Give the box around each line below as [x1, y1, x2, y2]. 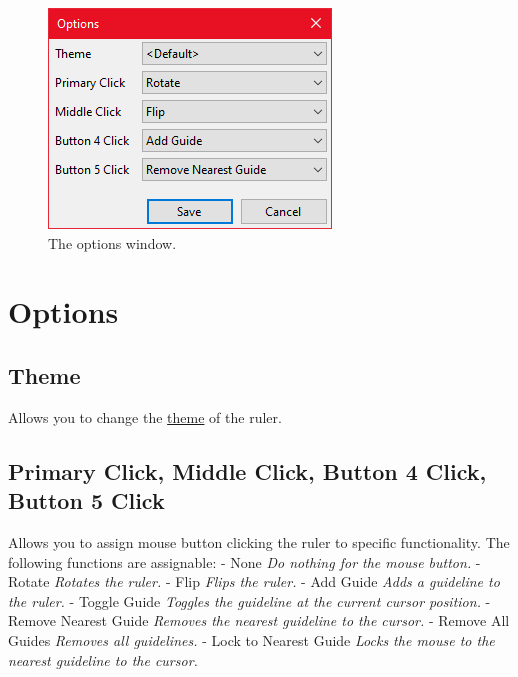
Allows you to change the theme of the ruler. [8, 406, 282, 427]
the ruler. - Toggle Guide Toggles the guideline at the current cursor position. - [8, 590, 491, 611]
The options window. [48, 232, 177, 253]
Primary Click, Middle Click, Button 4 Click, [8, 455, 487, 486]
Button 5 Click [8, 485, 165, 516]
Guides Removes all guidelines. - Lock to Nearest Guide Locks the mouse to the [8, 629, 495, 650]
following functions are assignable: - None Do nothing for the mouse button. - [8, 551, 481, 572]
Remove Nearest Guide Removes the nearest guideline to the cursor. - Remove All [8, 610, 510, 631]
